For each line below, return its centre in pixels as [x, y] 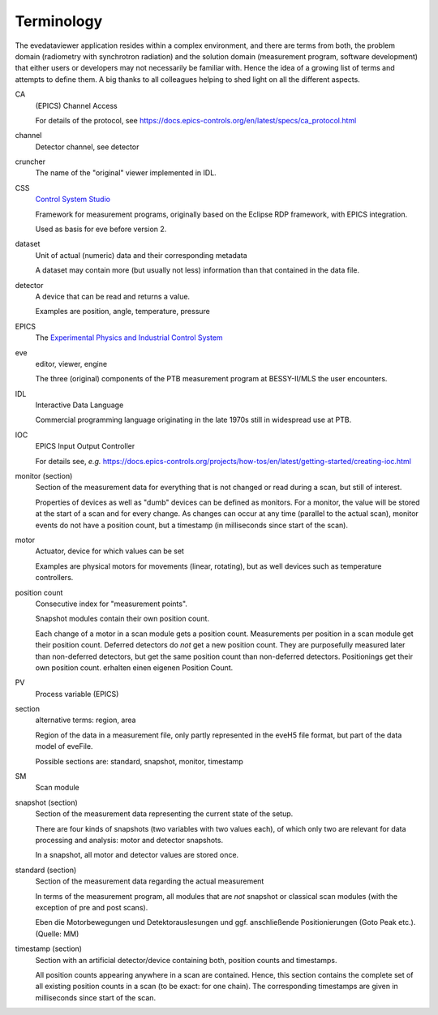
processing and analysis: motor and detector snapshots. [129, 840]
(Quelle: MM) [57, 934]
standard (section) [46, 870]
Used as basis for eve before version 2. [101, 229]
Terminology [59, 21]
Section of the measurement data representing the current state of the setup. [164, 814]
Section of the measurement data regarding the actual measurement [150, 881]
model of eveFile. [64, 746]
